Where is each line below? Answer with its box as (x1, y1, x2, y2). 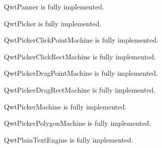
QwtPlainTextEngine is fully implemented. (4, 134, 133, 145)
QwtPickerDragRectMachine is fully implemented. (4, 84, 156, 95)
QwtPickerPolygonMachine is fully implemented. (4, 118, 151, 128)
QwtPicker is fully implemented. (4, 18, 102, 28)
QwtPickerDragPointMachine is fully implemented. (4, 68, 158, 78)
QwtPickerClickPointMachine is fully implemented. (4, 35, 159, 45)
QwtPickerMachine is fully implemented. (4, 101, 127, 111)
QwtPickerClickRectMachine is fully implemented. (4, 51, 156, 61)
